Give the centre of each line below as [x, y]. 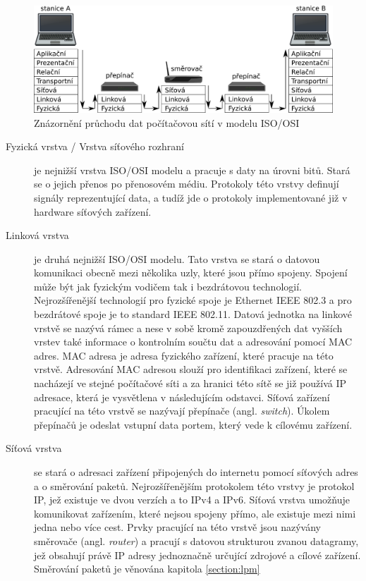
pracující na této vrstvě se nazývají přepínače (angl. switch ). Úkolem [182, 411]
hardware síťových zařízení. [93, 211]
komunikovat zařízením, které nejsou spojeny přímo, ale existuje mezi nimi [195, 513]
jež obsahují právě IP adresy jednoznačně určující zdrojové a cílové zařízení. [197, 555]
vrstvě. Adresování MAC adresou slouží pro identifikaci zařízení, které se [191, 369]
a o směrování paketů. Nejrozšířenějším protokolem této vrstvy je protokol [194, 485]
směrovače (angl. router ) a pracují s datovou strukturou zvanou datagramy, [196, 540]
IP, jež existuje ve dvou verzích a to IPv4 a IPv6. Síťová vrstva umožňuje [192, 500]
